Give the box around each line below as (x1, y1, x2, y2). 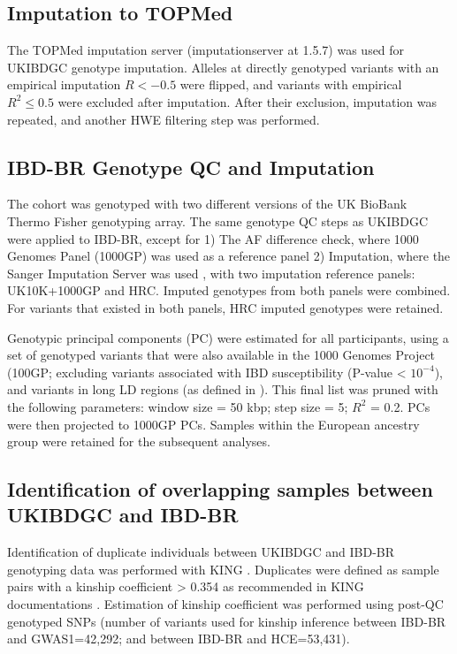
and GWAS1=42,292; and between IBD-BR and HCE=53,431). (7, 629, 350, 648)
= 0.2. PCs (370, 397, 430, 415)
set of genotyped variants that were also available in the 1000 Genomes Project (7, 346, 436, 364)
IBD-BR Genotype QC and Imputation (7, 153, 375, 180)
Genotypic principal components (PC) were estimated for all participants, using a (7, 328, 449, 346)
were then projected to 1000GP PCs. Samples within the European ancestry (7, 414, 420, 433)
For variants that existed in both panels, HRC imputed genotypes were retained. (7, 298, 444, 316)
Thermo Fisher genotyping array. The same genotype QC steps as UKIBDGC (7, 211, 429, 230)
